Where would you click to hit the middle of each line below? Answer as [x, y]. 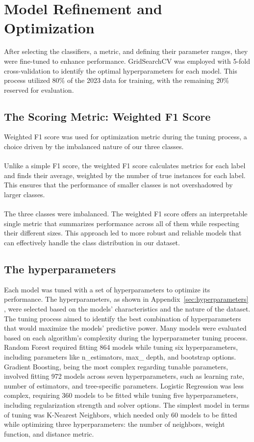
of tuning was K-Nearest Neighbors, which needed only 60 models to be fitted [121, 414]
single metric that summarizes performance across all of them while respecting [122, 223]
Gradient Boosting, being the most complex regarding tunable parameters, [116, 366]
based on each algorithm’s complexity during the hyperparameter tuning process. [126, 337]
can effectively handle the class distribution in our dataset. [92, 243]
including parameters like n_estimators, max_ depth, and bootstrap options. [120, 356]
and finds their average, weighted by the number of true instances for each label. [125, 175]
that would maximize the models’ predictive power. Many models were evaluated [125, 328]
